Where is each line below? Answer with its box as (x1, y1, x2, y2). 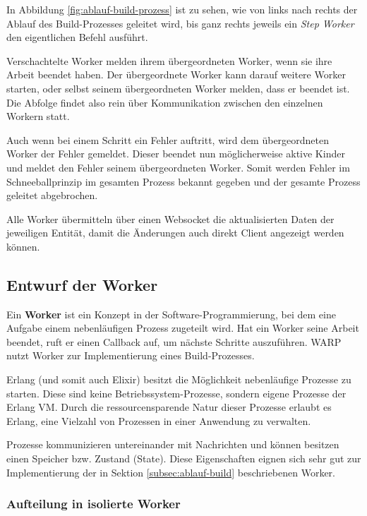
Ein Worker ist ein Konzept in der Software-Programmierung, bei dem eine (6, 306, 336, 321)
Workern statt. (6, 109, 70, 124)
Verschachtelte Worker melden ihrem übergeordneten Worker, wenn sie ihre (6, 53, 332, 68)
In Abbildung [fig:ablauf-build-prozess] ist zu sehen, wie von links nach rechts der (6, 2, 358, 16)
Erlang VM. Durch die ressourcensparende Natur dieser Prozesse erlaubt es (6, 400, 332, 414)
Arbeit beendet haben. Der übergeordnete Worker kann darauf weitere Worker (6, 67, 346, 82)
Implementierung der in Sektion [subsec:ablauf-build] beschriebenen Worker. (6, 464, 336, 479)
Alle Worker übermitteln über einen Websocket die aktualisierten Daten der (6, 211, 335, 226)
